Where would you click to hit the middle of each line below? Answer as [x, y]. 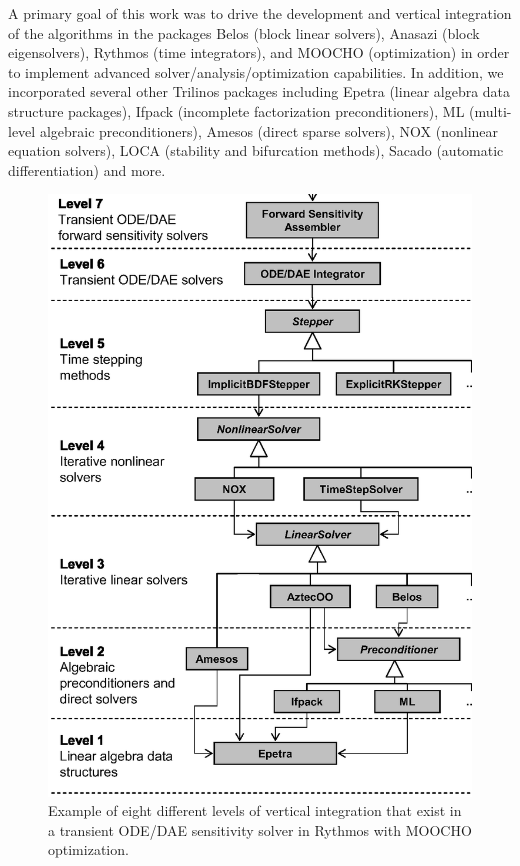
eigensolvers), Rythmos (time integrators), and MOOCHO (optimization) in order [259, 52]
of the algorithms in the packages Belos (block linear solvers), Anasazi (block [244, 32]
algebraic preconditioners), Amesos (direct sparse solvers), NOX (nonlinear [269, 130]
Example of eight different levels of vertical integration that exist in [255, 810]
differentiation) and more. [87, 169]
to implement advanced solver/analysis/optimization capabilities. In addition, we [256, 71]
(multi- [490, 110]
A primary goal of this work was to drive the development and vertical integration [260, 13]
